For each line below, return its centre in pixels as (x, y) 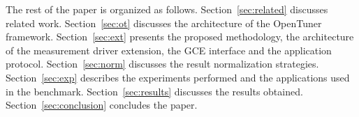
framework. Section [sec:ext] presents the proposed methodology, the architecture (180, 37)
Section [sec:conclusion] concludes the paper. (102, 105)
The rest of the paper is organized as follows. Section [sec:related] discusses (167, 9)
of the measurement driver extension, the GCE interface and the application (169, 50)
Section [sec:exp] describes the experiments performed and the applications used (178, 77)
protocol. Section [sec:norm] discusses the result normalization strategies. (162, 64)
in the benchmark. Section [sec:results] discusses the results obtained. (154, 91)
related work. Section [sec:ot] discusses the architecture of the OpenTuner (164, 23)
